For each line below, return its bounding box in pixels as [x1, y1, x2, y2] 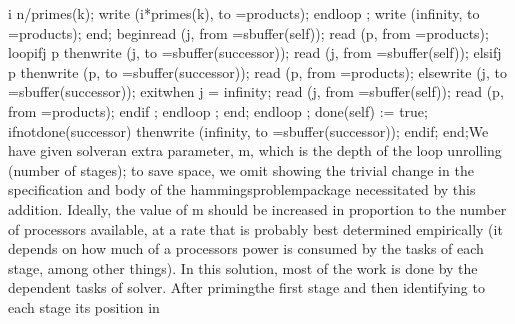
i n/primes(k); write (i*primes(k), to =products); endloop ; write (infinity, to [8, 3, 480, 23]
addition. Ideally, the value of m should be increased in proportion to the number [8, 198, 507, 219]
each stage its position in [8, 296, 160, 317]
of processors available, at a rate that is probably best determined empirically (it [8, 218, 503, 239]
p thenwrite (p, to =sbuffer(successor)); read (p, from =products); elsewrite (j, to [8, 61, 507, 82]
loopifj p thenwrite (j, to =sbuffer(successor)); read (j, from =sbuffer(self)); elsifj [8, 42, 502, 63]
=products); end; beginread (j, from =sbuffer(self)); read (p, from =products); [8, 22, 489, 43]
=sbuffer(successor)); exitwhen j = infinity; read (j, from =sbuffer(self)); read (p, [8, 81, 504, 102]
